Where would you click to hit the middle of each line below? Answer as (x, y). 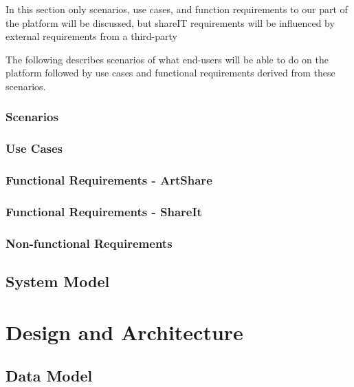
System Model (58, 281)
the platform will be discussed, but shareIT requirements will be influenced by (170, 22)
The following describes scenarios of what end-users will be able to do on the (167, 59)
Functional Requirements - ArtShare (109, 180)
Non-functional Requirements (89, 243)
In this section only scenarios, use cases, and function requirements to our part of (177, 9)
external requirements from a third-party (91, 36)
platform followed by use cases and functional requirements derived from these (170, 73)
